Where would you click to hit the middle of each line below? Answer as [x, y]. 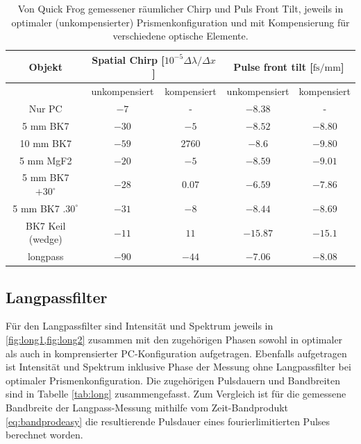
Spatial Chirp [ [128, 59]
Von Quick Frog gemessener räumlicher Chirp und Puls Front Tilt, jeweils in [180, 8]
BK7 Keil [46, 225]
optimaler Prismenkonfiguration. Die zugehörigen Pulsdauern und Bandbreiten [173, 380]
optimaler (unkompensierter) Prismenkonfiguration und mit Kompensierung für [180, 22]
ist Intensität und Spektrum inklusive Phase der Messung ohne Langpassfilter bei [178, 367]
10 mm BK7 [45, 143]
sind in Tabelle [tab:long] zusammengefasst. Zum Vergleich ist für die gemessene [176, 394]
